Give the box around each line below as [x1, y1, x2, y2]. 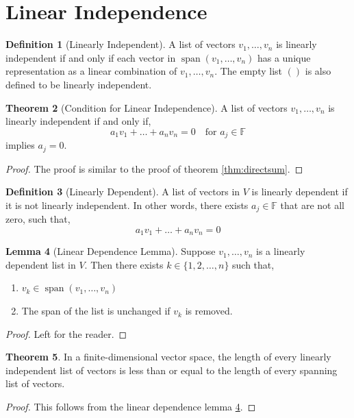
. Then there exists [84, 257, 164, 271]
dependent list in [5, 257, 76, 271]
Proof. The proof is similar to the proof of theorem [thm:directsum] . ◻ [5, 161, 303, 175]
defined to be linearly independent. [5, 77, 152, 91]
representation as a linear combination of [5, 64, 177, 78]
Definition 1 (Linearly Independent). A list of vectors [5, 37, 236, 51]
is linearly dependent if [251, 184, 348, 199]
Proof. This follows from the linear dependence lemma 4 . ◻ [5, 399, 256, 414]
